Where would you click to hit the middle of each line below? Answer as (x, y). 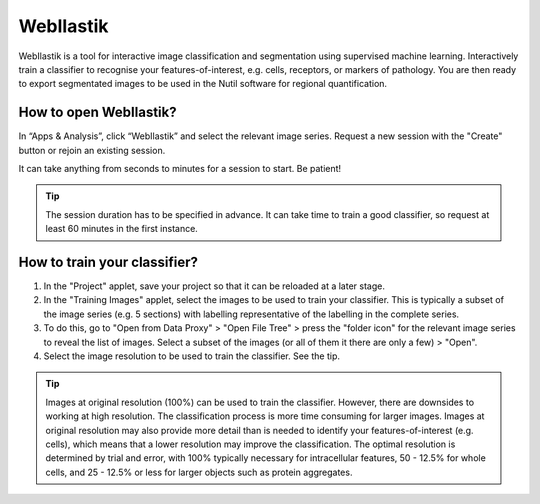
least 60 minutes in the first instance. (122, 229)
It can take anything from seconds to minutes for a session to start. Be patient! (180, 169)
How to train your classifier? (108, 262)
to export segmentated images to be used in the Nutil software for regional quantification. (203, 84)
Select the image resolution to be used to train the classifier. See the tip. (191, 356)
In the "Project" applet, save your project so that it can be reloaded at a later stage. (214, 286)
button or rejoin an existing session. (92, 150)
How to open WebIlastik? (97, 112)
